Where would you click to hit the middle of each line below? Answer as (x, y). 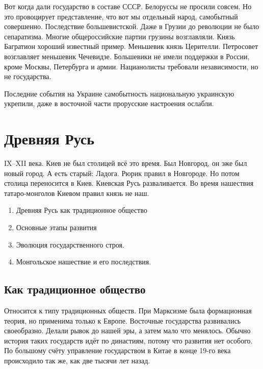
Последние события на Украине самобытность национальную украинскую (119, 93)
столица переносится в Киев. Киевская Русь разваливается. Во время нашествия (129, 183)
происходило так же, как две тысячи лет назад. (77, 360)
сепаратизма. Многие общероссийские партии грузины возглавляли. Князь (120, 36)
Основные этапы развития (56, 227)
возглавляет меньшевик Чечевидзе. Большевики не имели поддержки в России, (127, 56)
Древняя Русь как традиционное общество (82, 210)
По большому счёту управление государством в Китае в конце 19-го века (117, 350)
